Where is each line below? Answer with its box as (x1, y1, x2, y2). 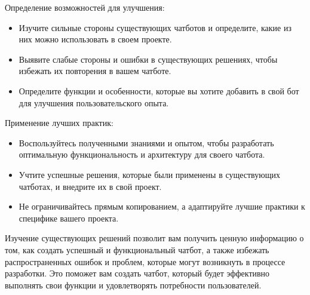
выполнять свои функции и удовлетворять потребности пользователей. (5, 278, 262, 291)
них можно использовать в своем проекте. (19, 33, 172, 45)
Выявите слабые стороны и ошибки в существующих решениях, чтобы (19, 53, 278, 65)
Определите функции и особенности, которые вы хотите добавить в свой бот (19, 84, 299, 97)
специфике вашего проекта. (19, 211, 119, 224)
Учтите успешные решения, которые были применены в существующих (19, 168, 280, 180)
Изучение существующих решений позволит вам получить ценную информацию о (5, 232, 304, 244)
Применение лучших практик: (5, 116, 113, 129)
